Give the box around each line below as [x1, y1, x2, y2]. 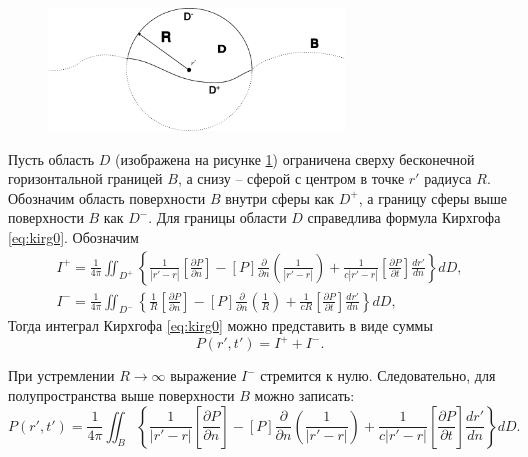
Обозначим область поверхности [8, 187, 206, 208]
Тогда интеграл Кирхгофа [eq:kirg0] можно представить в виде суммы [8, 315, 433, 336]
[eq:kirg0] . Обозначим [8, 226, 139, 247]
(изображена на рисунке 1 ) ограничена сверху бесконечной [115, 148, 475, 169]
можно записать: [254, 385, 355, 406]
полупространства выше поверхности [8, 385, 235, 406]
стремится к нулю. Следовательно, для [260, 365, 496, 386]
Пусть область [8, 148, 95, 169]
